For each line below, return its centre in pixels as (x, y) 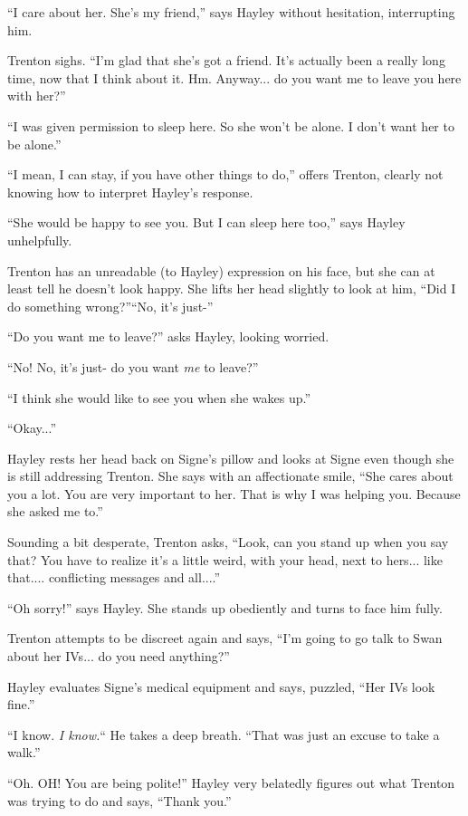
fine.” (21, 704)
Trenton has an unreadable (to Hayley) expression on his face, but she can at (221, 270)
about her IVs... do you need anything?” (119, 656)
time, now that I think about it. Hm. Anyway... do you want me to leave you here (234, 77)
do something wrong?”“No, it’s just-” (110, 306)
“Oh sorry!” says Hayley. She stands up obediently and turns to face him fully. (225, 607)
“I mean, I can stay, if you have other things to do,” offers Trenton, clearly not (225, 174)
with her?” (37, 96)
